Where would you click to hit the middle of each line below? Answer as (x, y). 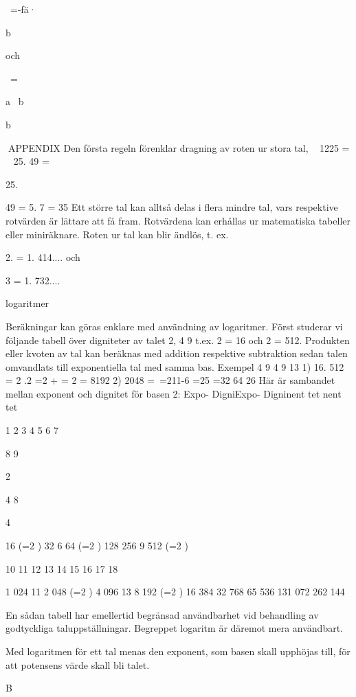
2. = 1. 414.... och (43, 257)
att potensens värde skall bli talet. (78, 664)
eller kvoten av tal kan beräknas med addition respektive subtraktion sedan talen (177, 353)
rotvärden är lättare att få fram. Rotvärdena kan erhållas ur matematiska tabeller (178, 220)
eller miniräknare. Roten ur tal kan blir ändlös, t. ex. (117, 234)
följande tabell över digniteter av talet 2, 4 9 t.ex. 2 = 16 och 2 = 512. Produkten (178, 340)
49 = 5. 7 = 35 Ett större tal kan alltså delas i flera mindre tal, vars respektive (172, 207)
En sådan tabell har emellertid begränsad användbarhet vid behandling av (162, 614)
